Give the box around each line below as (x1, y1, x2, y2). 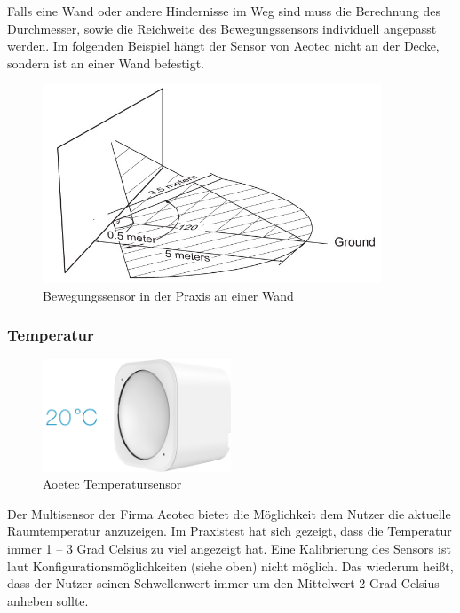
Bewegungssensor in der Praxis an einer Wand (43, 286, 294, 304)
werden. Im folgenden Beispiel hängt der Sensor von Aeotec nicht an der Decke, (7, 36, 440, 55)
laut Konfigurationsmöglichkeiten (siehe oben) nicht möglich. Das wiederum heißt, (7, 556, 454, 575)
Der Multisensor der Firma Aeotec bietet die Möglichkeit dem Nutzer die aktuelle (7, 504, 451, 523)
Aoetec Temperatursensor (43, 475, 182, 493)
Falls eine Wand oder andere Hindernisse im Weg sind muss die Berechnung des (7, 2, 440, 20)
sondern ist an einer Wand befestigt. (7, 53, 204, 72)
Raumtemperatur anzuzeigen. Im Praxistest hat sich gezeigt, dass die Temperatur (7, 522, 452, 540)
